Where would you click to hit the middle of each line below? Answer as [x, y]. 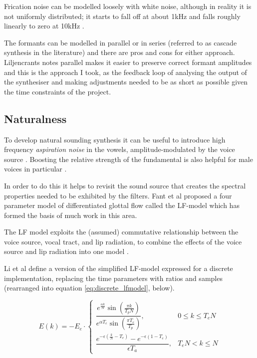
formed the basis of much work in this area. [71, 215]
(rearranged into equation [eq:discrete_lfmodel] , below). [89, 288]
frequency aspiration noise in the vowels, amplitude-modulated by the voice [120, 149]
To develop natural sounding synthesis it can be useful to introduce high [115, 139]
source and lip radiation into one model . [66, 251]
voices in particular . [35, 169]
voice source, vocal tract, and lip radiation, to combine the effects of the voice [123, 241]
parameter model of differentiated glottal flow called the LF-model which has [122, 205]
